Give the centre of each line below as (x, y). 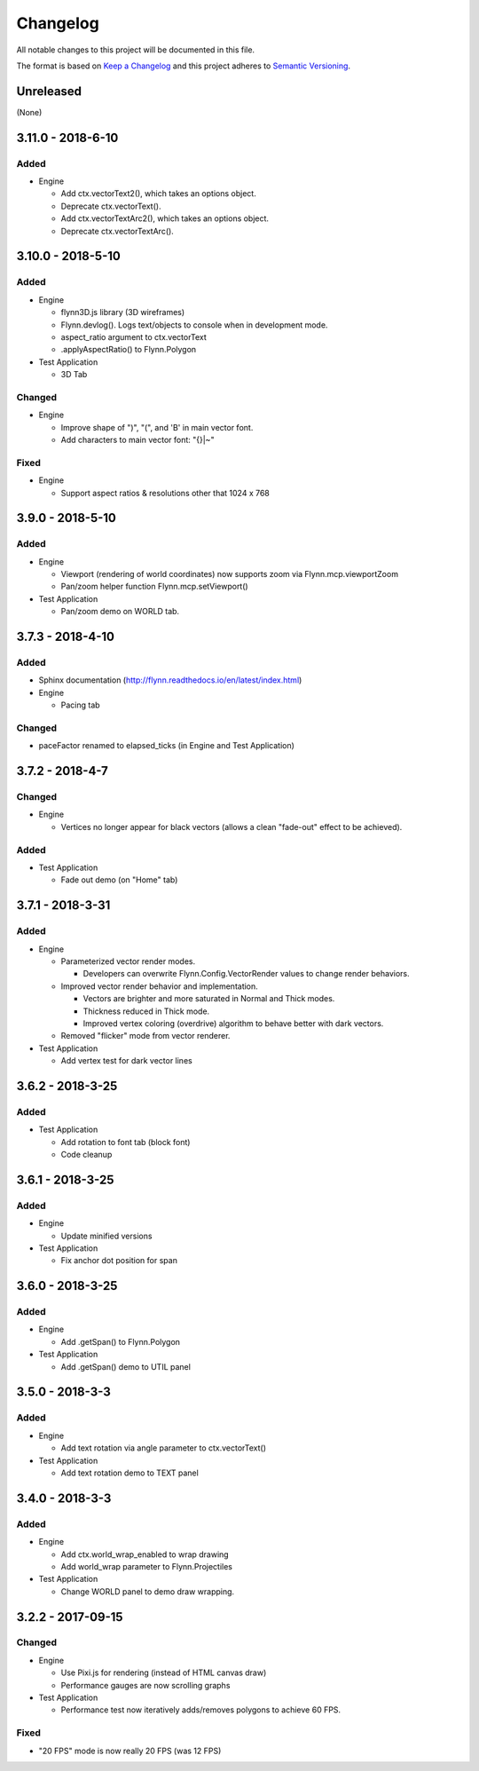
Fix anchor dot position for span (119, 1261)
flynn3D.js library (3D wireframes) (123, 312)
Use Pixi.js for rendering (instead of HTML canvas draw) (164, 1672)
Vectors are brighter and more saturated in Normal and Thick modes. (209, 999)
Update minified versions (106, 1236)
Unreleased (49, 91)
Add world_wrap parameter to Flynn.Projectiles (146, 1566)
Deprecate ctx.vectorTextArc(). (118, 231)
